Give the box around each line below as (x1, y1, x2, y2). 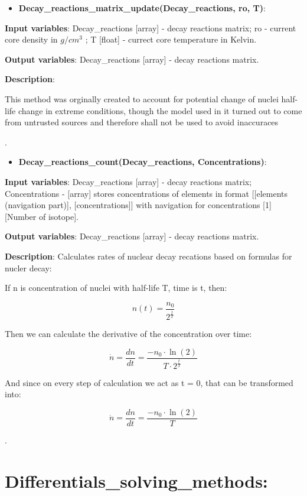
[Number (5, 210, 37, 222)
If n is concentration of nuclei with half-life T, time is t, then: (5, 281, 227, 294)
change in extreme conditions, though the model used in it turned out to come (18, 104, 302, 116)
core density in (5, 33, 58, 46)
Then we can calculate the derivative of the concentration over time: (5, 327, 252, 339)
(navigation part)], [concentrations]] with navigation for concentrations (5, 199, 260, 211)
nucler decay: (5, 261, 52, 274)
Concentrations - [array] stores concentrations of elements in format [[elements (5, 187, 288, 199)
